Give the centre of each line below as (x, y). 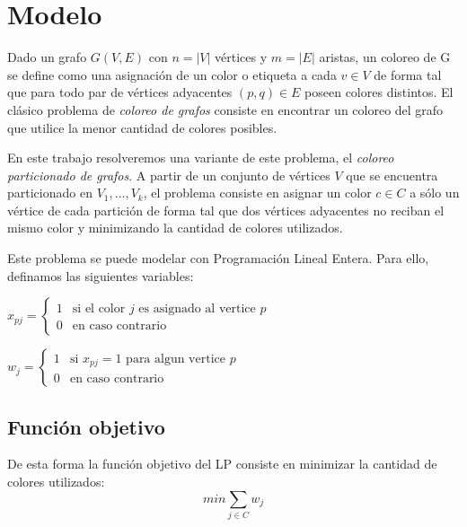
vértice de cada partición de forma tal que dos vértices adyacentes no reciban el (226, 210)
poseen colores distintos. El (379, 92)
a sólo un (435, 193)
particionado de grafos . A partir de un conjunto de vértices (169, 175)
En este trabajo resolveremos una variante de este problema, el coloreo (201, 158)
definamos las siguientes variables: (101, 275)
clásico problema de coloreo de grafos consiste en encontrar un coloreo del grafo (225, 109)
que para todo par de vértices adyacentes (120, 92)
